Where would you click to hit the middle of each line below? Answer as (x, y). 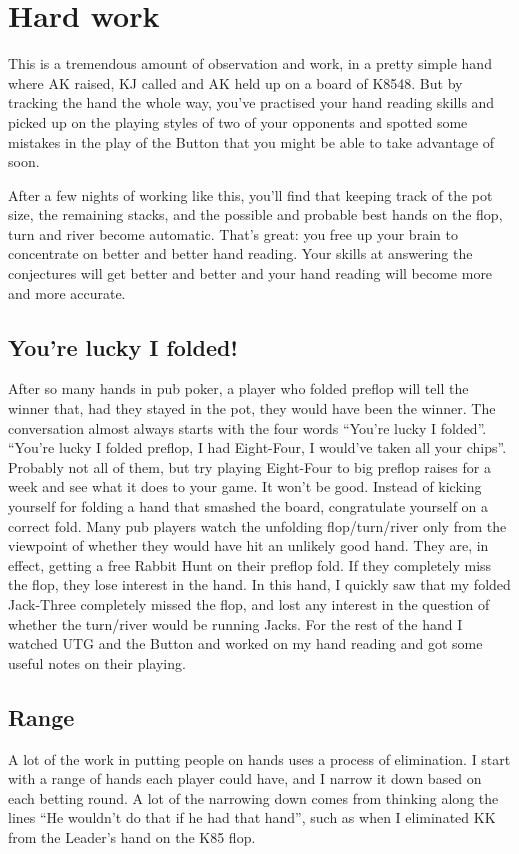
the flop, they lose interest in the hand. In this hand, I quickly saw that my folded (259, 584)
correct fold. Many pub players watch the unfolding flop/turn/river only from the (257, 525)
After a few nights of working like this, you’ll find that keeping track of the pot (250, 194)
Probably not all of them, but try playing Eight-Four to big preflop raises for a (249, 466)
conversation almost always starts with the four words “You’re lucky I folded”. (247, 427)
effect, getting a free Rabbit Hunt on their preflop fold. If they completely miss (250, 564)
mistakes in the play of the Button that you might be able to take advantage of (251, 141)
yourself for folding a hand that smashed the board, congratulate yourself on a (248, 506)
